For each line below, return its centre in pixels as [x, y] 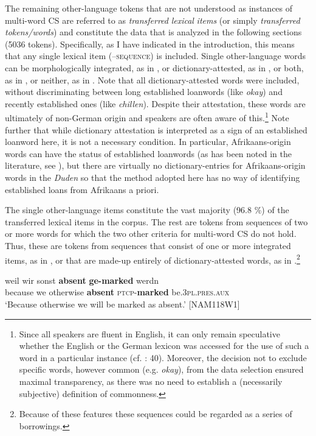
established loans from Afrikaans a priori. [82, 189]
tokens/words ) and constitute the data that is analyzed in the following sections [153, 32]
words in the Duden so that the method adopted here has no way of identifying [153, 177]
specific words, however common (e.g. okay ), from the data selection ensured [161, 369]
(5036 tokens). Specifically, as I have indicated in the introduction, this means [150, 44]
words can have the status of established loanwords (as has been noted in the [148, 153]
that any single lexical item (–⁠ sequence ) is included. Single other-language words [155, 56]
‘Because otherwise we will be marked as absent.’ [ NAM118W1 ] [122, 304]
